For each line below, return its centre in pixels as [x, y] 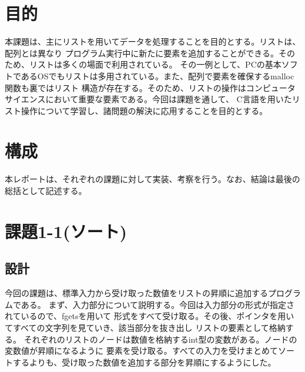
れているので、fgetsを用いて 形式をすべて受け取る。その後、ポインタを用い [150, 316]
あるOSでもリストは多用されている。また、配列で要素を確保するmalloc [157, 76]
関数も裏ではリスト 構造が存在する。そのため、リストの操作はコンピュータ [150, 87]
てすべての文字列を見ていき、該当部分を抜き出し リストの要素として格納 [145, 327]
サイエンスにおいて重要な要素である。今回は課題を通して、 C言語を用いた [148, 99]
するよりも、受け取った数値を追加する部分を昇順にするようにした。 [144, 362]
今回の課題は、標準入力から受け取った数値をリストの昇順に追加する [136, 293]
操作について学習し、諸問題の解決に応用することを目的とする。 [144, 110]
